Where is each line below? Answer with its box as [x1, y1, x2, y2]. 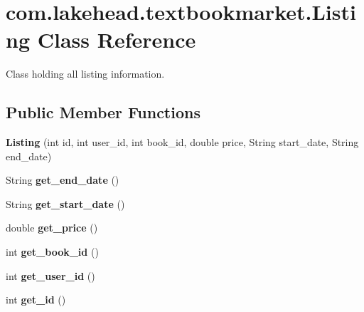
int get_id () [6, 292, 66, 307]
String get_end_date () [6, 172, 119, 187]
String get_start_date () [6, 196, 125, 211]
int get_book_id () [6, 244, 99, 259]
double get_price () [6, 220, 98, 235]
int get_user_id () [6, 268, 95, 283]
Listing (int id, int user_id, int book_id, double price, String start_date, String [6, 135, 359, 150]
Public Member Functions [6, 101, 200, 123]
